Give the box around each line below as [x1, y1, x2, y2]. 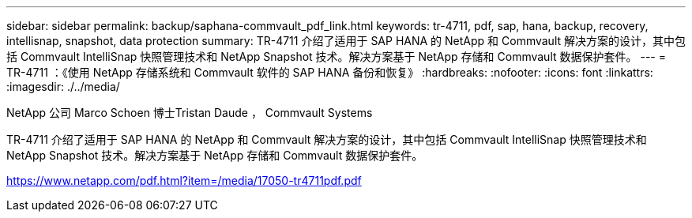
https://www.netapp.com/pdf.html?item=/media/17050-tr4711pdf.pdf [6, 174, 362, 187]
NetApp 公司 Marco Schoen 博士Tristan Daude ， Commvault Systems [6, 106, 373, 119]
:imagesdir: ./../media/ [6, 80, 120, 93]
